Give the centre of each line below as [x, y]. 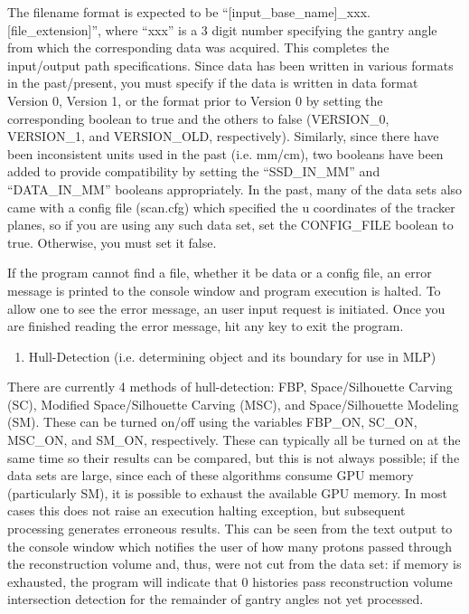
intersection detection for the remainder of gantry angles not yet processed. [216, 599]
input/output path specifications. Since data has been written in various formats [230, 65]
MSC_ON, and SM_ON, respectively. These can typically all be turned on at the [234, 440]
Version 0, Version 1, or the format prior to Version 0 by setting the [195, 100]
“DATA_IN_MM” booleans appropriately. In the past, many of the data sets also [235, 189]
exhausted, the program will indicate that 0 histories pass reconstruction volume [230, 581]
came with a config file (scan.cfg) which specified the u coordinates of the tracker [231, 207]
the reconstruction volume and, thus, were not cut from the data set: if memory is [234, 564]
